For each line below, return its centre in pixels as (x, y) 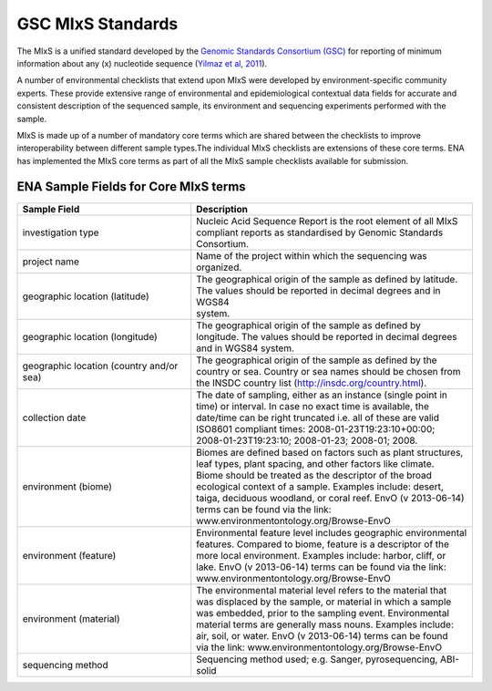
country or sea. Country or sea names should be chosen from (328, 371)
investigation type (61, 232)
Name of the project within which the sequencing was (312, 255)
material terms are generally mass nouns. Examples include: (325, 624)
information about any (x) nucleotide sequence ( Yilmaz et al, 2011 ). (142, 63)
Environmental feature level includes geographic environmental (332, 532)
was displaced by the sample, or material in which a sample (324, 602)
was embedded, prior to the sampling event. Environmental (323, 613)
